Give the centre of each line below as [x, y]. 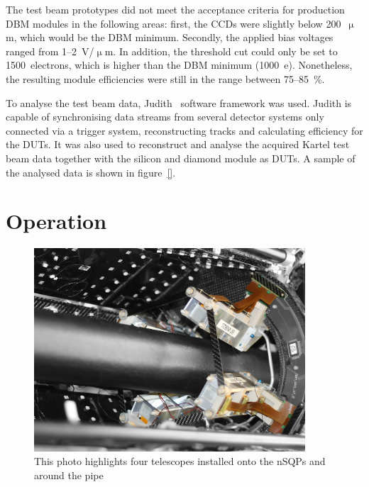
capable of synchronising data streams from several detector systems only [165, 117]
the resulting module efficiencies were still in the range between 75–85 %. [165, 78]
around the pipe [69, 475]
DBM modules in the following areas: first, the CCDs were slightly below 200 [174, 23]
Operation [56, 221]
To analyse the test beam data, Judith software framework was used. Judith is [179, 102]
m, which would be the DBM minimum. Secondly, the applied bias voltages [170, 37]
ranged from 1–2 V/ [50, 51]
